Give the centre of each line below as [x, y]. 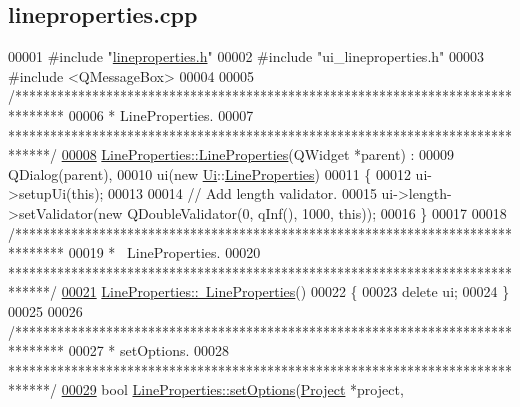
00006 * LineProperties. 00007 [161, 114]
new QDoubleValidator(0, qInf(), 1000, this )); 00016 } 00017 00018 [302, 212]
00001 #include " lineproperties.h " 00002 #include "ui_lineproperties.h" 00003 [246, 56]
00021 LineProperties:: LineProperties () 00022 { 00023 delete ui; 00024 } [285, 291]
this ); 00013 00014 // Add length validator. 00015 [224, 193]
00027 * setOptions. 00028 [149, 350]
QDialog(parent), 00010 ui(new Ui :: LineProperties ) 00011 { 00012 [209, 173]
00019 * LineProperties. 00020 [164, 252]
